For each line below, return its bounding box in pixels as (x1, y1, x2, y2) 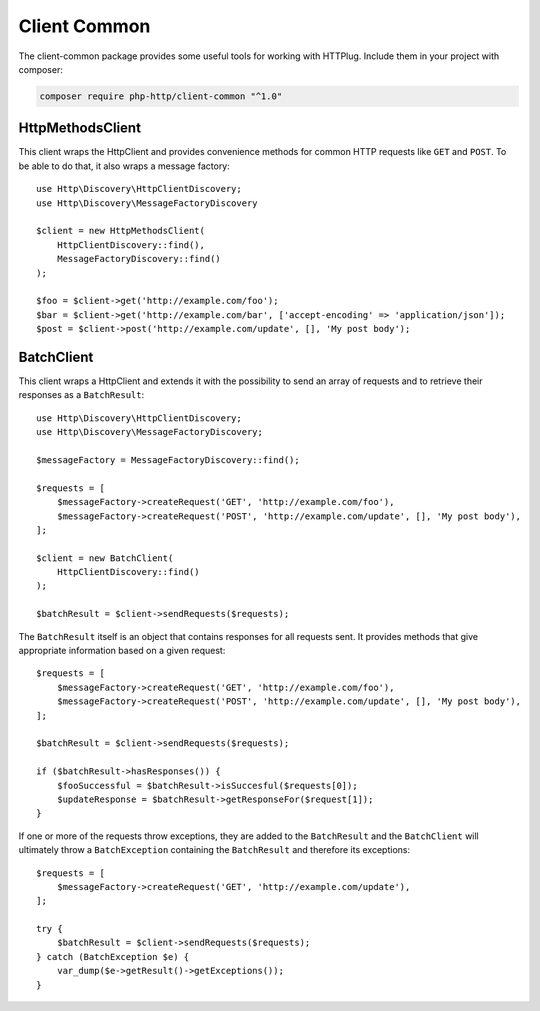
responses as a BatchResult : (18, 389, 145, 401)
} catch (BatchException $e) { (36, 951, 190, 962)
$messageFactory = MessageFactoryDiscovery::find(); (36, 454, 300, 465)
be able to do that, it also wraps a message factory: (18, 160, 230, 172)
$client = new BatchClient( (36, 552, 174, 564)
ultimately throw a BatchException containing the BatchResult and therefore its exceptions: (18, 844, 410, 856)
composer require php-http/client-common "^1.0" (39, 90, 283, 102)
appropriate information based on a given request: (18, 645, 226, 657)
